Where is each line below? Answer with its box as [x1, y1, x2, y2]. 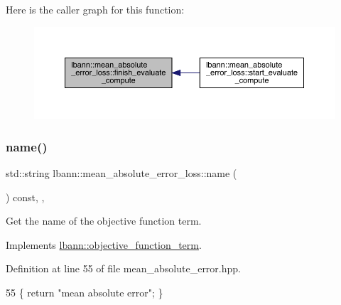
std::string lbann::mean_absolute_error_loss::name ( [6, 166, 237, 181]
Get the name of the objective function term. [6, 213, 202, 228]
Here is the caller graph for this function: [6, 2, 185, 16]
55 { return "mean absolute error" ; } [6, 285, 163, 300]
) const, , [6, 189, 45, 204]
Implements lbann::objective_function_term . [6, 237, 202, 252]
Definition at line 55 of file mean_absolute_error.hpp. [6, 261, 241, 276]
